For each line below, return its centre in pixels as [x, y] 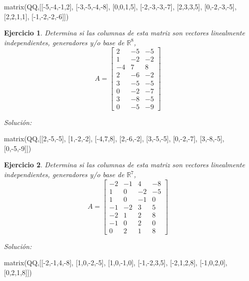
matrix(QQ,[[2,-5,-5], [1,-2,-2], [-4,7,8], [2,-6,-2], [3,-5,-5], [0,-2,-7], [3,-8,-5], [114, 139]
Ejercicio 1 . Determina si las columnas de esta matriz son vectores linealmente [124, 33]
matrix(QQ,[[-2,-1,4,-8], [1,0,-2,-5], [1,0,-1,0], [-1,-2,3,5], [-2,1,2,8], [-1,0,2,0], [116, 263]
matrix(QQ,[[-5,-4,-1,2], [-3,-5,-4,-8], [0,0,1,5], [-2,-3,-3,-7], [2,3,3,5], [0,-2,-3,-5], [120, 6]
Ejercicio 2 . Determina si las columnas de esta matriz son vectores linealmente [124, 165]
